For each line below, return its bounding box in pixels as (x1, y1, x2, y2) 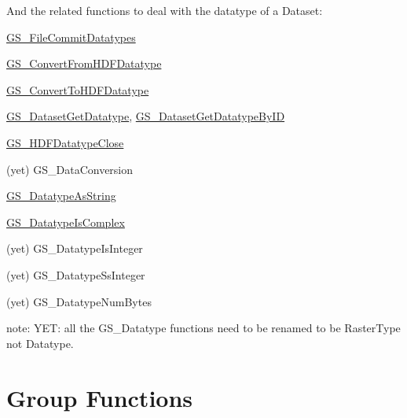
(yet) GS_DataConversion (6, 161, 134, 177)
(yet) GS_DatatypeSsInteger (6, 266, 145, 283)
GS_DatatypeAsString (6, 187, 116, 204)
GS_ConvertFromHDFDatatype (6, 55, 162, 72)
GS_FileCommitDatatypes (6, 28, 136, 45)
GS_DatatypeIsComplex (6, 213, 125, 230)
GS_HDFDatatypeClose (6, 134, 124, 150)
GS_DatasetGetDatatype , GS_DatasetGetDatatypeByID (6, 108, 285, 124)
